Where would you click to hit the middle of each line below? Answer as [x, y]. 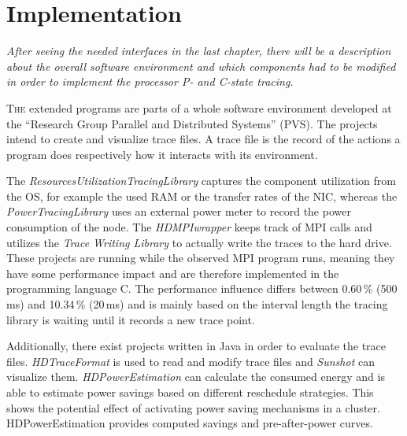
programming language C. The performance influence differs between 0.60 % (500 [202, 288]
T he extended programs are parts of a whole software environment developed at [199, 107]
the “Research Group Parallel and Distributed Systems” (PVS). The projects [192, 123]
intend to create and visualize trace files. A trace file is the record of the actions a [203, 139]
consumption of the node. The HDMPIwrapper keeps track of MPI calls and [189, 227]
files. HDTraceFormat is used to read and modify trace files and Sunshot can [191, 361]
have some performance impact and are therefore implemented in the [173, 273]
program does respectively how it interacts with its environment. [162, 154]
